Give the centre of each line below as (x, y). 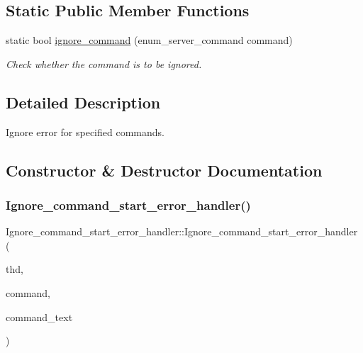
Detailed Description (83, 102)
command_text (39, 316)
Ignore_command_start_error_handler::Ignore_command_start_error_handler (182, 231)
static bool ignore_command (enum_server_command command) (149, 40)
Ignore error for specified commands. (85, 131)
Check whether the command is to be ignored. (104, 63)
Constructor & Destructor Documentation (164, 170)
